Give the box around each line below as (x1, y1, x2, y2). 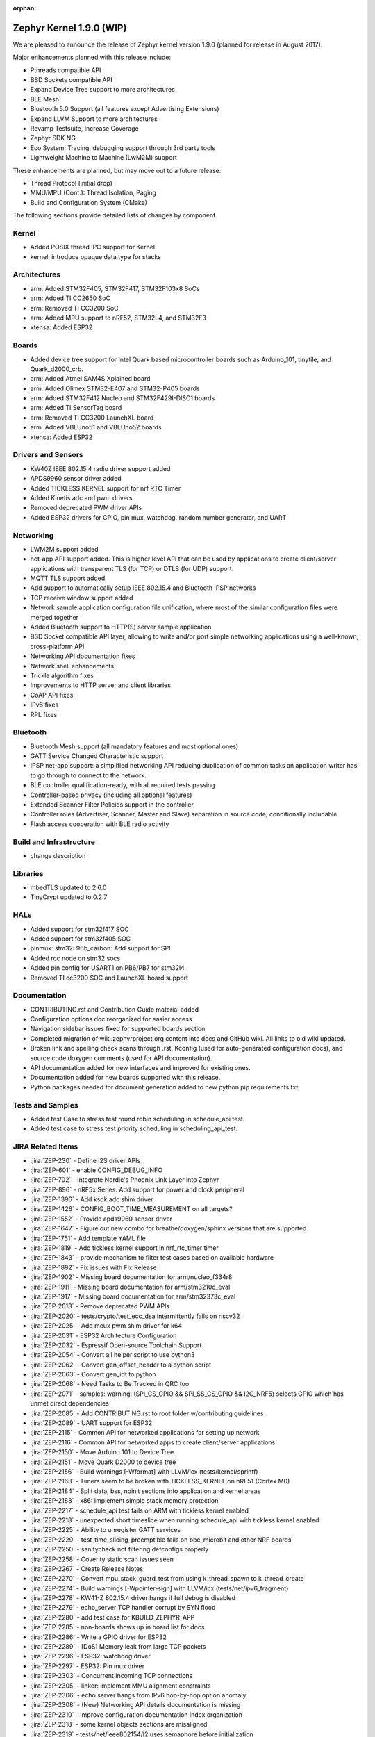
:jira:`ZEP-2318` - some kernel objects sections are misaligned (30, 1720, 208, 1729)
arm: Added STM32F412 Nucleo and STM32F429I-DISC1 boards (30, 394, 215, 402)
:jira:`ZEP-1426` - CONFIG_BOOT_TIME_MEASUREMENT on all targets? (30, 1205, 233, 1213)
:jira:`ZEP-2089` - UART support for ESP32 (30, 1419, 153, 1427)
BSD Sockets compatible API (30, 76, 112, 84)
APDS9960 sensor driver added (30, 475, 122, 483)
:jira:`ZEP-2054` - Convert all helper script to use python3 (30, 1351, 195, 1359)
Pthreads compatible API (30, 66, 101, 74)
